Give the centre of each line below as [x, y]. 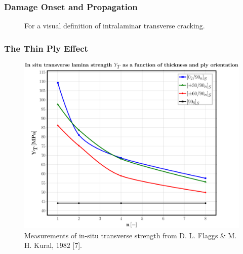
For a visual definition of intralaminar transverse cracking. [115, 26]
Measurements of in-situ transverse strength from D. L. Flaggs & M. [131, 235]
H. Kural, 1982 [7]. [53, 245]
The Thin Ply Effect [46, 48]
